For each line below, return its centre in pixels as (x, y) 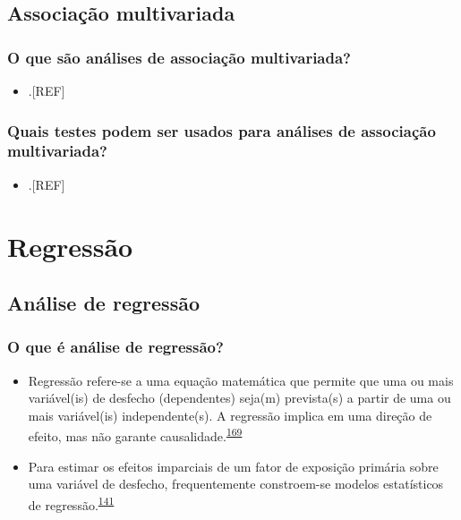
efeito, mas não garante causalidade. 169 (135, 435)
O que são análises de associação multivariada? (179, 57)
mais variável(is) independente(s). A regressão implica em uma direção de (230, 415)
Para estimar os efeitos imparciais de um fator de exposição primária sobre (233, 466)
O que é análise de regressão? (115, 347)
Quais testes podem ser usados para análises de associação (222, 130)
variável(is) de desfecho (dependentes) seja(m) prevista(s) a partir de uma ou (239, 398)
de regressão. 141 (71, 503)
